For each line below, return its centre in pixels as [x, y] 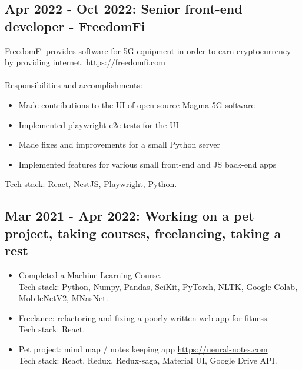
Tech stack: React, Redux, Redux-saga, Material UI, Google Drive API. [148, 360]
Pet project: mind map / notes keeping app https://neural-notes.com [143, 349]
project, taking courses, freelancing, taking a [143, 233]
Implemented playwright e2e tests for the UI [99, 124]
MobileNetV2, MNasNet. [63, 298]
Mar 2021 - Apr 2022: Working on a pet [130, 216]
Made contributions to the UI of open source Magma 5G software [137, 104]
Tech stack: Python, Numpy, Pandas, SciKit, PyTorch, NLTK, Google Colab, [158, 286]
